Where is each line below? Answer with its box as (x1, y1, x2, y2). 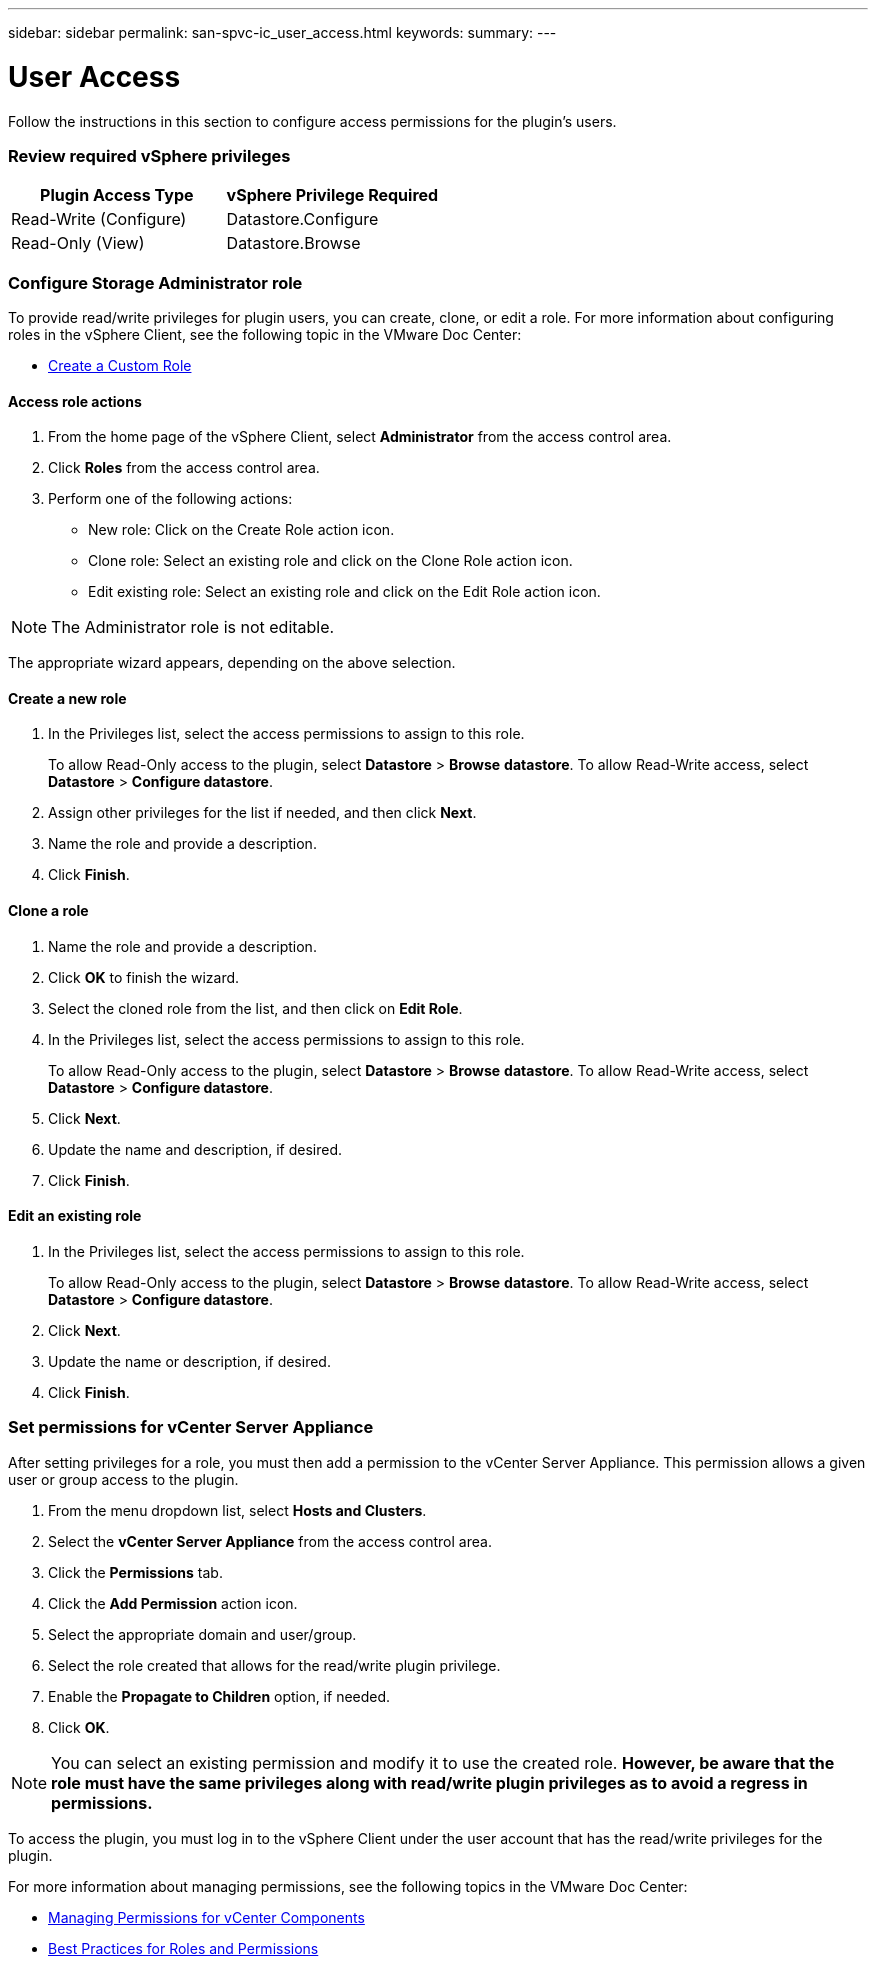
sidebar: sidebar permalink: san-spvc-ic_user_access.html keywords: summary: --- (8, 24, 557, 41)
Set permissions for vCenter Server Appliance (8, 1417, 374, 1438)
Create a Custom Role (48, 357, 192, 374)
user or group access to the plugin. (8, 1470, 239, 1488)
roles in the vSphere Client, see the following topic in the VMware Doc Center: (8, 326, 522, 343)
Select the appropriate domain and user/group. (48, 1625, 357, 1643)
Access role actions (8, 392, 142, 410)
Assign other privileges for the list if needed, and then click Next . (48, 804, 477, 822)
